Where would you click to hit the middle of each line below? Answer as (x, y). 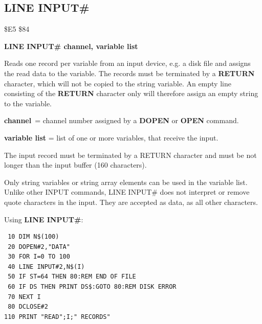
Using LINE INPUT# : (44, 219)
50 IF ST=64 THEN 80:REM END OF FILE (72, 277)
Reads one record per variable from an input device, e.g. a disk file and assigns (127, 63)
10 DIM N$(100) (34, 237)
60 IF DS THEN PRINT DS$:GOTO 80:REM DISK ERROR (92, 287)
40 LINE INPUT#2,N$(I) (46, 267)
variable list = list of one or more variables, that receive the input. (111, 137)
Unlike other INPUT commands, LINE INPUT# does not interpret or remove (127, 192)
